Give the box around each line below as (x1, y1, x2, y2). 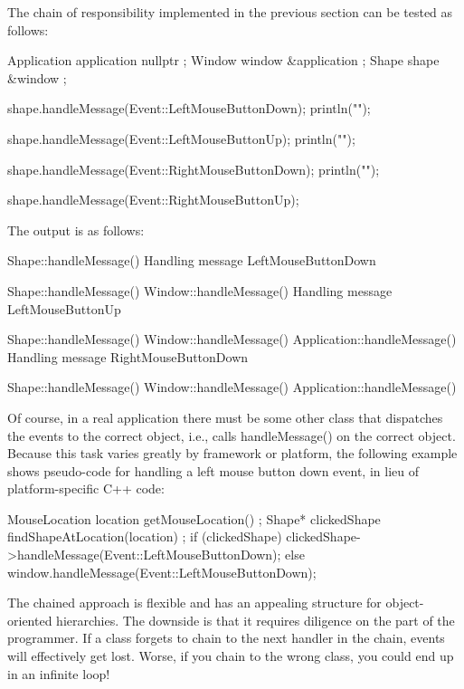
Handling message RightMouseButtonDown (7, 347, 249, 366)
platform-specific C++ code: (7, 479, 165, 498)
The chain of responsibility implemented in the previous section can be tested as (7, 3, 453, 21)
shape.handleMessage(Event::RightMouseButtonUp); (7, 190, 299, 209)
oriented (7, 610, 52, 629)
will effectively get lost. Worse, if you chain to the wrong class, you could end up (7, 646, 454, 665)
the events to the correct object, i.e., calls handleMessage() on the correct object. (7, 426, 456, 445)
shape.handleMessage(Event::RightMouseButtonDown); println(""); (7, 159, 380, 178)
